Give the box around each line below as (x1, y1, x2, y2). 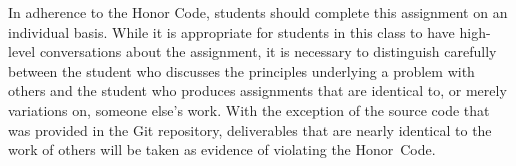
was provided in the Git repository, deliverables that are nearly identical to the (8, 119, 492, 140)
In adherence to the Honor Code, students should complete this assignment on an (8, 2, 508, 22)
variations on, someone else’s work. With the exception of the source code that (8, 99, 490, 120)
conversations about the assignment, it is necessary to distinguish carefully (39, 41, 497, 62)
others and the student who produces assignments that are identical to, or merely (8, 80, 507, 101)
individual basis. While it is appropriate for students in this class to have (8, 21, 455, 42)
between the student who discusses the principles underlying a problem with (8, 60, 475, 81)
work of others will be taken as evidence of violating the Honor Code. (8, 139, 436, 160)
